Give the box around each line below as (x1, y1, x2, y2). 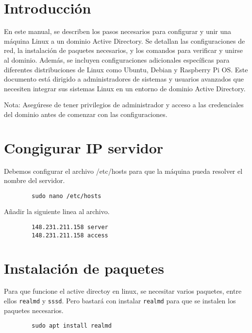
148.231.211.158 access (32, 232, 108, 239)
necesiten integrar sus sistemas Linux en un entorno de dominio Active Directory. (4, 83, 246, 93)
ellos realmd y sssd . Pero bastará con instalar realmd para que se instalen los (4, 296, 236, 306)
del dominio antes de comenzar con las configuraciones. (4, 109, 168, 119)
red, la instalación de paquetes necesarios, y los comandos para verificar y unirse (4, 45, 243, 55)
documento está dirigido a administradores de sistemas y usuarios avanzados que (4, 74, 244, 84)
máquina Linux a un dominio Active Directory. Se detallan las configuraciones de (4, 35, 245, 46)
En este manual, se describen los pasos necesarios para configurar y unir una (4, 26, 232, 36)
